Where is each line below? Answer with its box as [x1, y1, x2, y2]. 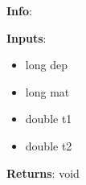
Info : [6, 2, 32, 18]
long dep [25, 56, 68, 73]
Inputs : [6, 29, 47, 46]
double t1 [25, 110, 72, 127]
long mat [25, 83, 70, 100]
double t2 [25, 137, 72, 154]
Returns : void [6, 164, 80, 181]
